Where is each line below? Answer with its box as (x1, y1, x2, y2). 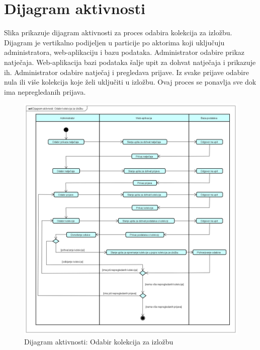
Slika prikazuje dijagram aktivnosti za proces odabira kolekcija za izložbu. (4, 27, 232, 38)
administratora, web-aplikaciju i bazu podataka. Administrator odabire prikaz (4, 47, 245, 57)
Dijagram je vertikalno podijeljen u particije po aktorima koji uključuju (4, 37, 225, 47)
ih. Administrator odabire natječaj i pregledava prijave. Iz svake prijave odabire (4, 66, 249, 77)
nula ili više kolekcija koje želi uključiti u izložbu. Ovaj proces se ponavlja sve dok (4, 77, 256, 87)
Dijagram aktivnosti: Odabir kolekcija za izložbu (24, 336, 174, 346)
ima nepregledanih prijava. (4, 86, 86, 97)
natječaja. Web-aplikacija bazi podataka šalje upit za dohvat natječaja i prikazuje (4, 56, 256, 67)
